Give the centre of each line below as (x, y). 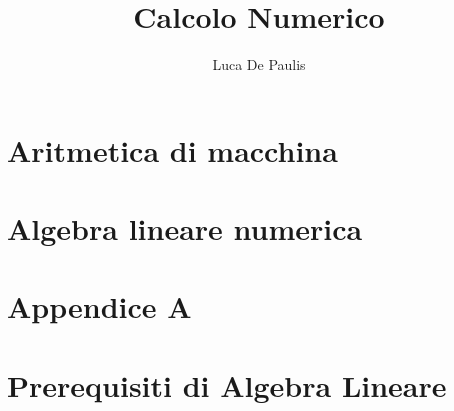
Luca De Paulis (259, 64)
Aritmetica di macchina (172, 149)
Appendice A (99, 306)
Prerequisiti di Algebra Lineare (227, 384)
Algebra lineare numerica (185, 228)
